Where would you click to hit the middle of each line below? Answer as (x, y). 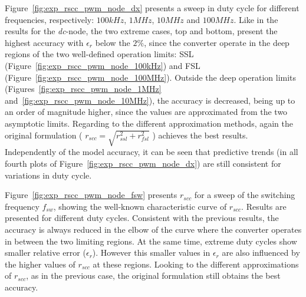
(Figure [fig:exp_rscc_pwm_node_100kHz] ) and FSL (103, 65)
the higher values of (40, 264)
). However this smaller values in (151, 253)
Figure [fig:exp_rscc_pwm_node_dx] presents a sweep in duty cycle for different (152, 8)
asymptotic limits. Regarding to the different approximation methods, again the (149, 123)
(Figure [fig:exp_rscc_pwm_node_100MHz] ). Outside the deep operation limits (151, 77)
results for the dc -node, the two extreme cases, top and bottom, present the (141, 31)
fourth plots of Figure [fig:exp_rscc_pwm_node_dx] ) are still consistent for (143, 164)
